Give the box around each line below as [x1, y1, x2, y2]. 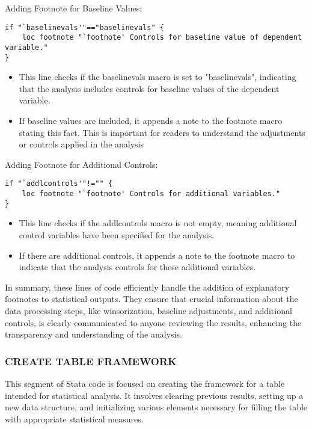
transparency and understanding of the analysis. [5, 328, 182, 341]
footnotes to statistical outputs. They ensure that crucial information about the [5, 292, 298, 305]
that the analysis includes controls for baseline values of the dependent [19, 82, 280, 94]
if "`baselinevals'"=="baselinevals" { [5, 23, 164, 32]
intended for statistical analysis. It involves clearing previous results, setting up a [5, 389, 304, 401]
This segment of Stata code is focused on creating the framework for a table [5, 377, 285, 389]
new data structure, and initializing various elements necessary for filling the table [5, 401, 308, 413]
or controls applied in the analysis [19, 138, 144, 150]
